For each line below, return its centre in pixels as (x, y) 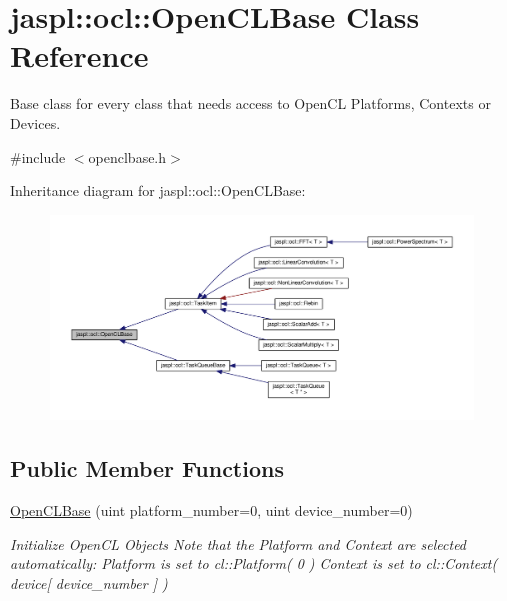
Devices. (35, 122)
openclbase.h (127, 156)
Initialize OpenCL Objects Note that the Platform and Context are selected (238, 543)
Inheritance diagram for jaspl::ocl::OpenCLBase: (158, 190)
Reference (79, 55)
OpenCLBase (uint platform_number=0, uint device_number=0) (211, 510)
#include (38, 156)
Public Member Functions (147, 468)
